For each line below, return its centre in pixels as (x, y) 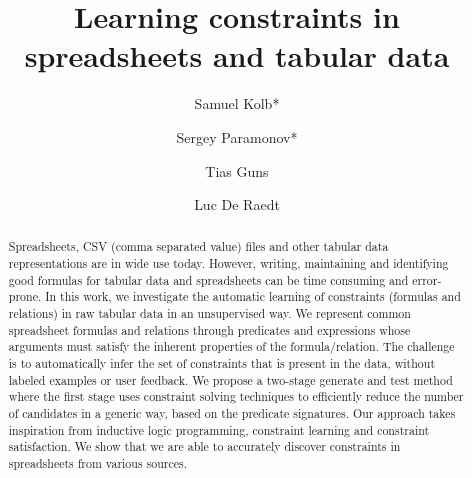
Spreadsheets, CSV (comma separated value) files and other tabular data (198, 246)
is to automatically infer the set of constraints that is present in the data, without (222, 363)
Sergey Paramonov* (237, 136)
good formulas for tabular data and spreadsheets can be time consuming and (208, 279)
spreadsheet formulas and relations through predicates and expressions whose (209, 329)
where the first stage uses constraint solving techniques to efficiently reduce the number (236, 396)
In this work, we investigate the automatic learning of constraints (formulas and (253, 296)
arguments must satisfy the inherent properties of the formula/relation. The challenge (231, 346)
